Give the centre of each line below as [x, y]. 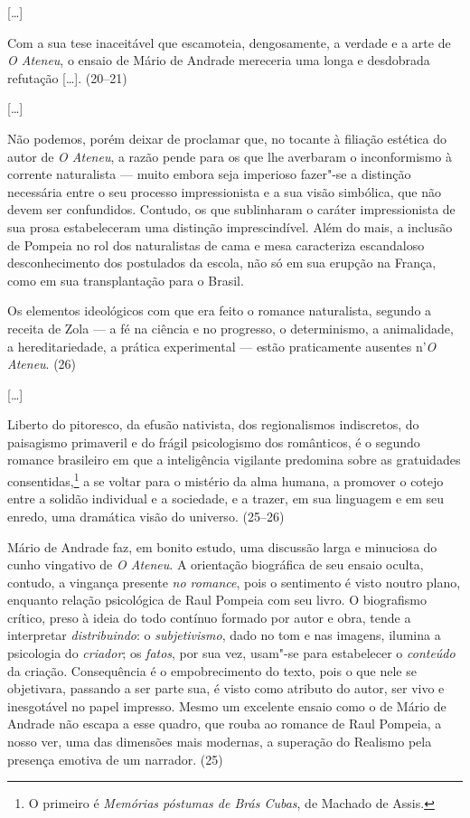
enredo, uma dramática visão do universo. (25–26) [146, 516]
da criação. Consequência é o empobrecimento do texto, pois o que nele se [212, 670]
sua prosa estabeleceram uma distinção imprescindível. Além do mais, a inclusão [230, 226]
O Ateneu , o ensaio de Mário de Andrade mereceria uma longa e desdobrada [219, 60]
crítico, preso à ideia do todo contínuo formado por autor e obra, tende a [209, 617]
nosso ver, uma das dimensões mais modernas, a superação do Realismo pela [220, 742]
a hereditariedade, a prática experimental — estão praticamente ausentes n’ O [222, 346]
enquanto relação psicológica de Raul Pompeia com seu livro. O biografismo [217, 600]
